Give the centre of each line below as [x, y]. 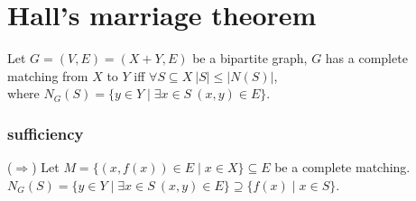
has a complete [366, 58]
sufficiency [46, 133]
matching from [48, 75]
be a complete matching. [342, 167]
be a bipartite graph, [250, 58]
